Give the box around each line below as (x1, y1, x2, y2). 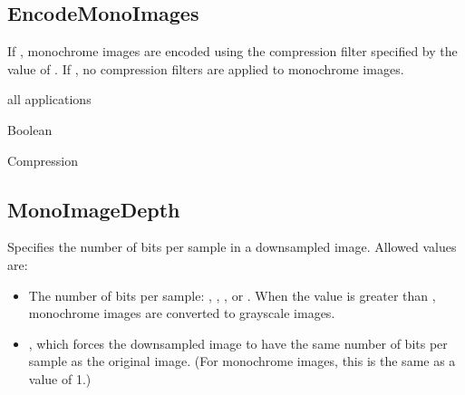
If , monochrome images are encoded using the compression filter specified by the (7, 42, 458, 61)
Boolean (7, 120, 53, 139)
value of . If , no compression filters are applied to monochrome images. (7, 59, 404, 78)
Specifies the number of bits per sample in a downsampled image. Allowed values (7, 237, 457, 256)
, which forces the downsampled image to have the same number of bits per (28, 333, 448, 352)
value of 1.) (28, 369, 92, 388)
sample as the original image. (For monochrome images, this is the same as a (28, 352, 456, 371)
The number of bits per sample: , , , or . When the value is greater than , (28, 285, 436, 304)
